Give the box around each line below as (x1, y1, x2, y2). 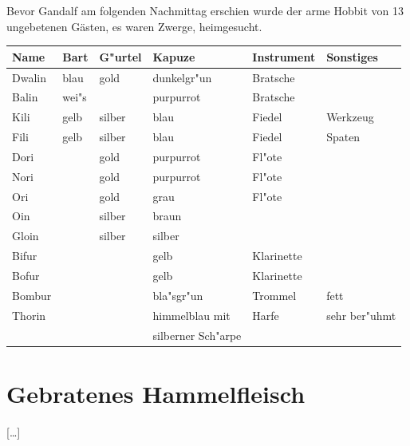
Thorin (12, 306, 46, 323)
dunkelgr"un (152, 69, 212, 85)
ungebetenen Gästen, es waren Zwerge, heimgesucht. (6, 18, 262, 34)
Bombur (12, 286, 52, 303)
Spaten (326, 128, 361, 145)
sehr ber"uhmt (326, 306, 396, 323)
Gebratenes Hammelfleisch (6, 377, 306, 409)
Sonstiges (326, 48, 378, 65)
